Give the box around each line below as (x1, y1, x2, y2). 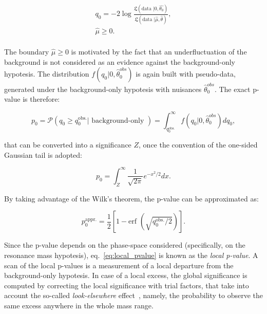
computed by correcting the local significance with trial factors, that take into (4, 280, 249, 290)
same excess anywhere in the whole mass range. (4, 300, 154, 310)
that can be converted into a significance (4, 139, 131, 150)
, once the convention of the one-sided (139, 139, 258, 150)
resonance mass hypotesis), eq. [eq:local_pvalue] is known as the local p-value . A (4, 249, 258, 260)
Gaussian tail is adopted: (4, 149, 83, 160)
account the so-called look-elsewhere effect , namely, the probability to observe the (4, 290, 263, 301)
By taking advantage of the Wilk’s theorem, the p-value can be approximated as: (4, 193, 259, 204)
